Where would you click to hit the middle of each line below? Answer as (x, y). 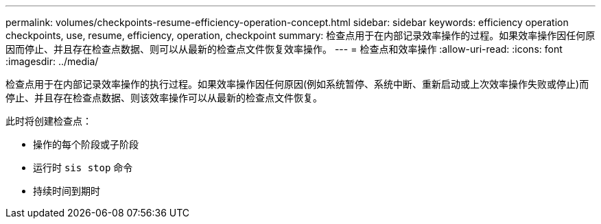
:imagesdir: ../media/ (52, 61)
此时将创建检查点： (49, 121)
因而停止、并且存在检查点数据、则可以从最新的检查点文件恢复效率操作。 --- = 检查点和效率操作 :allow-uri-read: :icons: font (284, 49)
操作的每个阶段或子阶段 (86, 144)
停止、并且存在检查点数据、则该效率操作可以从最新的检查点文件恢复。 (164, 98)
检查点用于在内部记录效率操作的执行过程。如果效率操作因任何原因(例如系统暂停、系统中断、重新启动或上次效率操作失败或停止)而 (297, 84)
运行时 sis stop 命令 (83, 167)
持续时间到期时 (67, 191)
